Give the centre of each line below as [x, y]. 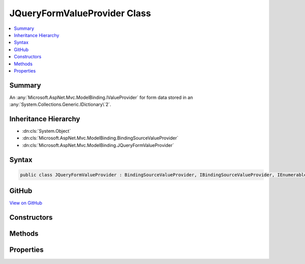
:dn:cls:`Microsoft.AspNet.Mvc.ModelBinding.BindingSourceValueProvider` [100, 138]
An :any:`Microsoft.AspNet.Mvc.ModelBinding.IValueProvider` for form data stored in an [101, 97]
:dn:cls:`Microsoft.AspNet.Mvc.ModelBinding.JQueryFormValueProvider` [98, 145]
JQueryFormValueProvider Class [80, 13]
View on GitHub [26, 203]
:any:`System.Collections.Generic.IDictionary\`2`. [60, 104]
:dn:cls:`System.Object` [47, 131]
